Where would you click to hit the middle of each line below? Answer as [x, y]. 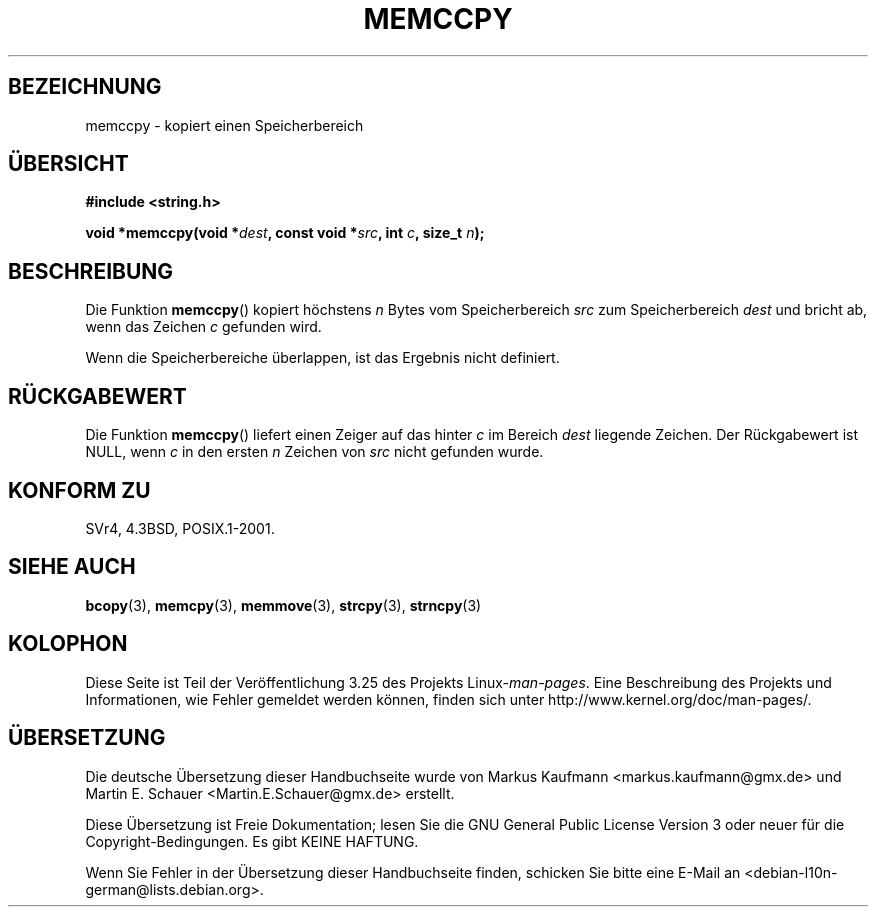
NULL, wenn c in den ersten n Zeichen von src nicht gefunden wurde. [314, 452]
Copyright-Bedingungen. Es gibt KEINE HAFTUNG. [252, 841]
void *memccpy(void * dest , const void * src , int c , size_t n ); [285, 233]
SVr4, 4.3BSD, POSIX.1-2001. [180, 528]
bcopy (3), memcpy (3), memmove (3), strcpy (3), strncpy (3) [283, 605]
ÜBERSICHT [68, 164]
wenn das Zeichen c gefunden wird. [203, 327]
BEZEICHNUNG [85, 87]
